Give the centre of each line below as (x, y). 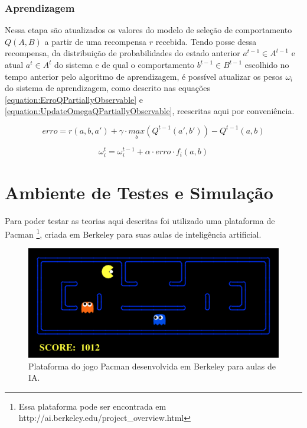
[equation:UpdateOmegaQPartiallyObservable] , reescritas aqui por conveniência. (150, 111)
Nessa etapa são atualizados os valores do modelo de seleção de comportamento (148, 30)
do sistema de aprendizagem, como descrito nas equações (108, 88)
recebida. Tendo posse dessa (206, 41)
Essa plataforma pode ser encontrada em (92, 406)
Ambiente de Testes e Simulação (139, 192)
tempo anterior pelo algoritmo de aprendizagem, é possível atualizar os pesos (144, 76)
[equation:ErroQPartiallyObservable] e (74, 99)
